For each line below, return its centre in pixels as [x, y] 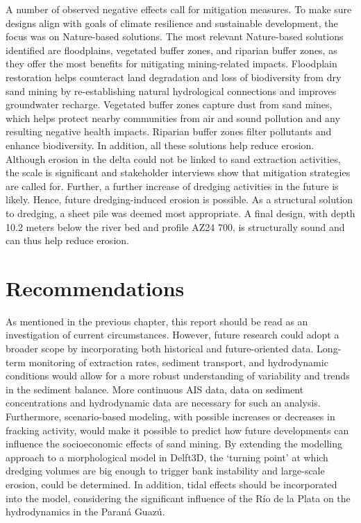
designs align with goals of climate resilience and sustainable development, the [172, 23]
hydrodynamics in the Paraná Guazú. [85, 512]
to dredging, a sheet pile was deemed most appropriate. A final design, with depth [180, 213]
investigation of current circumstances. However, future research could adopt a [173, 335]
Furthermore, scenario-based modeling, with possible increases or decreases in [170, 416]
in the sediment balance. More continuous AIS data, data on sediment [155, 389]
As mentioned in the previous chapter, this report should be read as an [157, 321]
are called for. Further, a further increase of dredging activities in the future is [172, 186]
